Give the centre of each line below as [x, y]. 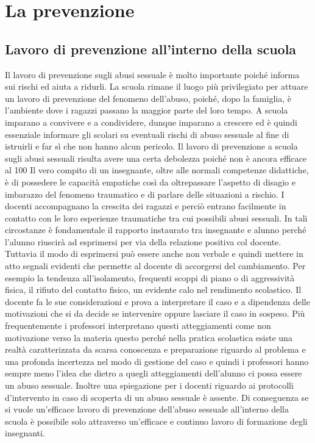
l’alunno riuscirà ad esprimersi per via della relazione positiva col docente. [143, 241]
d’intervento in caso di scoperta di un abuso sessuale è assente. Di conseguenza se [157, 397]
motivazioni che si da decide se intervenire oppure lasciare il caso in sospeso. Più [155, 313]
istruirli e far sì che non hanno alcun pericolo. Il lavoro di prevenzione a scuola [151, 146]
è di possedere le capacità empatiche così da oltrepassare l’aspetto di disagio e [150, 182]
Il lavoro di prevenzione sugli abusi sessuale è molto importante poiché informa [152, 74]
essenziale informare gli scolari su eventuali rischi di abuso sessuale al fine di [147, 134]
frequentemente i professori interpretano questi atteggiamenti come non [138, 326]
